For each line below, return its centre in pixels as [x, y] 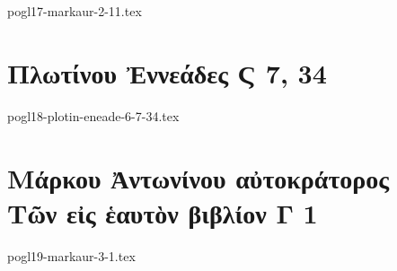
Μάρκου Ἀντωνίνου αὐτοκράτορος [198, 177]
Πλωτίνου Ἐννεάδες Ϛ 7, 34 [167, 72]
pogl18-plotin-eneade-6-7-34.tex [93, 115]
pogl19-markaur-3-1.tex [71, 255]
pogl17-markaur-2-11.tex [75, 11]
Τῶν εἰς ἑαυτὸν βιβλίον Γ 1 [163, 212]
